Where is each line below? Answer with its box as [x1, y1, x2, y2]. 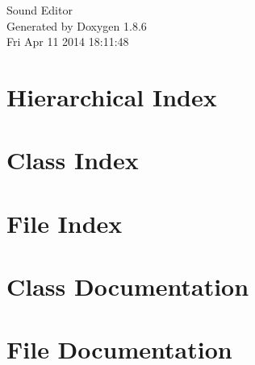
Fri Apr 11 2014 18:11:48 [6, 33, 129, 50]
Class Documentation [6, 270, 249, 303]
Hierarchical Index [6, 80, 217, 113]
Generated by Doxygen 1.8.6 [6, 17, 147, 34]
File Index [6, 206, 123, 239]
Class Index [6, 143, 139, 176]
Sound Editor [6, 2, 73, 18]
